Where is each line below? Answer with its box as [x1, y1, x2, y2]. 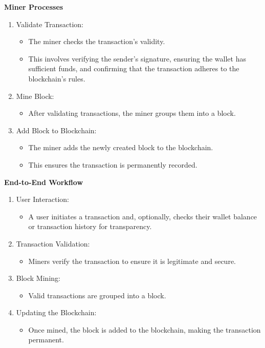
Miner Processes [4, 2, 63, 12]
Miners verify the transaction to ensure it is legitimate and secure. [28, 255, 236, 266]
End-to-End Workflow [4, 176, 83, 187]
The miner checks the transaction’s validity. [28, 36, 165, 47]
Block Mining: [16, 273, 60, 283]
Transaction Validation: [16, 238, 90, 249]
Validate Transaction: [16, 18, 83, 29]
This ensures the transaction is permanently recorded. [28, 159, 197, 170]
